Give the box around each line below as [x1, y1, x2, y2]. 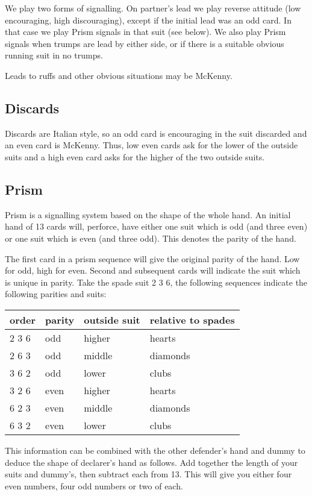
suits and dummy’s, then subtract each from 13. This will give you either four [5, 468, 292, 480]
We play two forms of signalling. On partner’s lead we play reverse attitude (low [5, 2, 301, 14]
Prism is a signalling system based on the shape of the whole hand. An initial [5, 208, 291, 221]
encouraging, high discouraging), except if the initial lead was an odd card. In [5, 13, 292, 26]
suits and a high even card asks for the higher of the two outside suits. [5, 150, 265, 163]
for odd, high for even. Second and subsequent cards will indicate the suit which [5, 264, 301, 277]
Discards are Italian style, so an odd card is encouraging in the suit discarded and [5, 127, 307, 139]
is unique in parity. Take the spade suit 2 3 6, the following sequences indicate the [5, 275, 308, 288]
